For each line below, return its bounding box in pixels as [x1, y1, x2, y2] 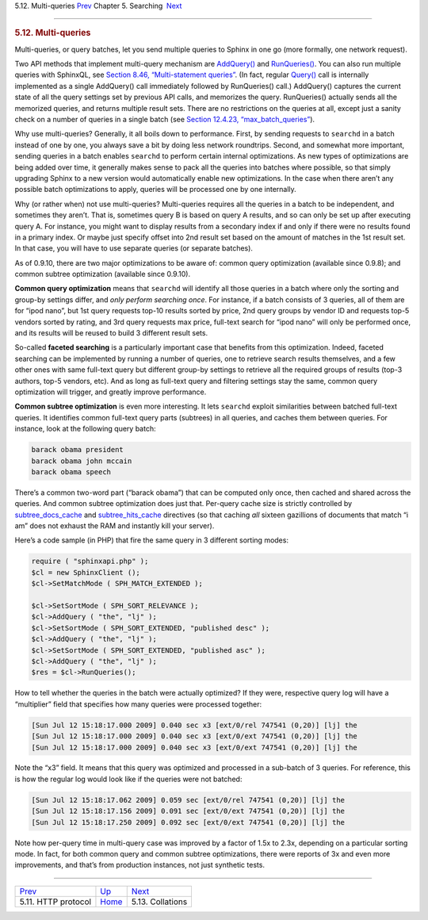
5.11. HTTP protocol [19, 896, 91, 907]
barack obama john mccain [31, 456, 132, 466]
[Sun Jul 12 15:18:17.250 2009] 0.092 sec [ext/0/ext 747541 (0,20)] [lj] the [31, 818, 345, 826]
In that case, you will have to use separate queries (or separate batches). [14, 243, 254, 253]
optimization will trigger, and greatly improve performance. [14, 387, 207, 397]
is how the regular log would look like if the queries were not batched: [14, 774, 243, 784]
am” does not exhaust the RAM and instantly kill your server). [14, 521, 215, 531]
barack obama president [31, 445, 124, 454]
